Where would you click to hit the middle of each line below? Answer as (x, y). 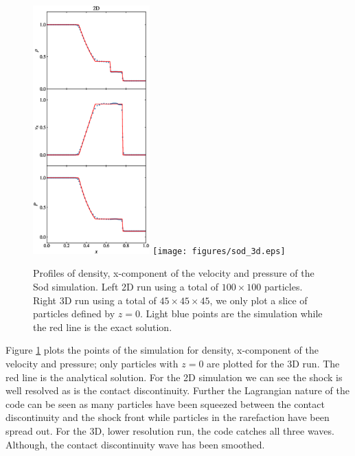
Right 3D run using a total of (95, 300)
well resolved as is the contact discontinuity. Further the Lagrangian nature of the (178, 390)
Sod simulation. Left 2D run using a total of (126, 287)
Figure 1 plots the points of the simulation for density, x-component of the (162, 350)
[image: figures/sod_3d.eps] (219, 251)
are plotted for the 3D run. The (273, 364)
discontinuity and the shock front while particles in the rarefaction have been (168, 417)
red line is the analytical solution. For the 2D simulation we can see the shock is (174, 377)
